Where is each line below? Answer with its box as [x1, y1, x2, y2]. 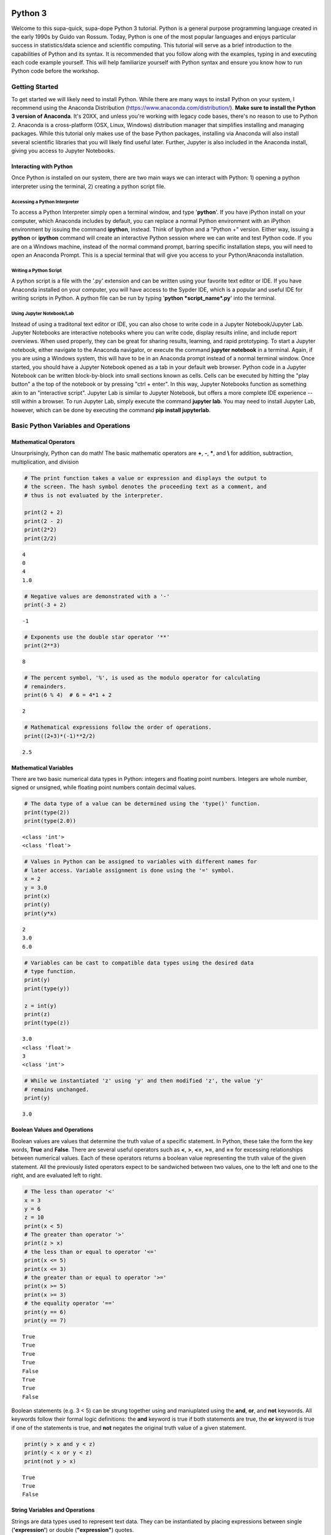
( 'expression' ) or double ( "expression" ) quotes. [11, 1526, 134, 1534]
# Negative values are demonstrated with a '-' [24, 593, 170, 600]
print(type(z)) [24, 1019, 70, 1027]
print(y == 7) [24, 1317, 67, 1324]
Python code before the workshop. [11, 68, 99, 75]
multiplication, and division [11, 458, 79, 465]
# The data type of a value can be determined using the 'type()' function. [24, 800, 261, 807]
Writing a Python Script [11, 267, 63, 273]
